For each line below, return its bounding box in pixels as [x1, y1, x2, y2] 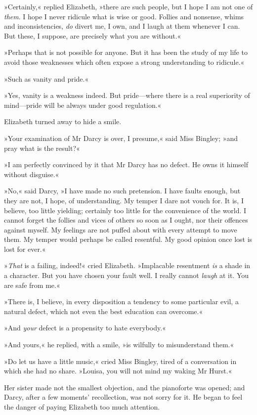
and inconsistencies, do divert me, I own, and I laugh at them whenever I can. [4, 21, 240, 31]
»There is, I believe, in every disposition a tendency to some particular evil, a [4, 296, 239, 307]
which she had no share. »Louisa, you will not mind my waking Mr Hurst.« [4, 366, 232, 376]
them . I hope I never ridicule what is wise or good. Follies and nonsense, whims [4, 11, 244, 21]
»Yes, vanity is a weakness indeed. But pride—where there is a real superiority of [4, 90, 250, 100]
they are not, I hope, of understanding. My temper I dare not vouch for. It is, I [4, 195, 244, 205]
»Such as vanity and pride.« [4, 73, 89, 84]
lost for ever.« [4, 243, 46, 254]
